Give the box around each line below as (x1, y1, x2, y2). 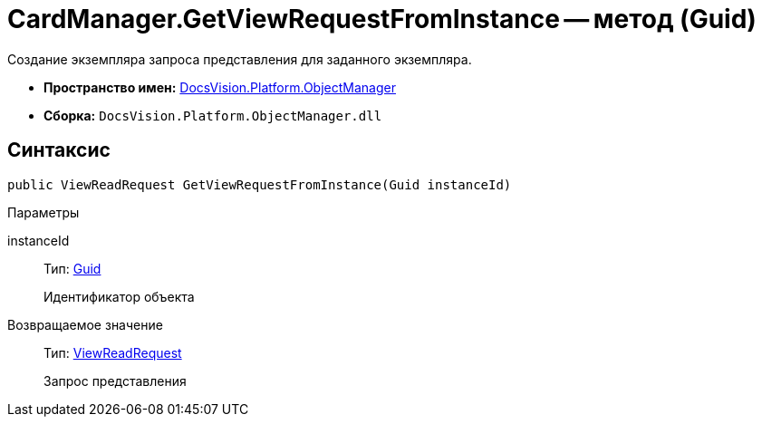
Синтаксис (7, 139, 111, 162)
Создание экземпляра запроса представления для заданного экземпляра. (7, 51, 472, 67)
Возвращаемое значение (7, 316, 163, 332)
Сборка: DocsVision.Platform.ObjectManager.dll (43, 107, 382, 123)
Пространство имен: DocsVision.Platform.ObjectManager (43, 79, 396, 95)
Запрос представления (43, 372, 187, 389)
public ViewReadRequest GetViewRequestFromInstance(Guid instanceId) (7, 177, 512, 192)
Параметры (7, 204, 80, 220)
